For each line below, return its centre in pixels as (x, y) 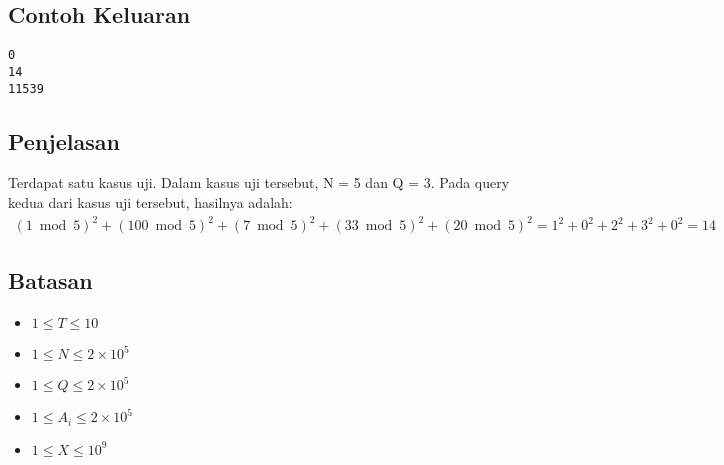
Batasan (50, 280)
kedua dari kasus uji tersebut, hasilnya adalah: (150, 201)
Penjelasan (64, 140)
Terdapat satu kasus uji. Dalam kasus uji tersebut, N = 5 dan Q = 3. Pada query (259, 182)
